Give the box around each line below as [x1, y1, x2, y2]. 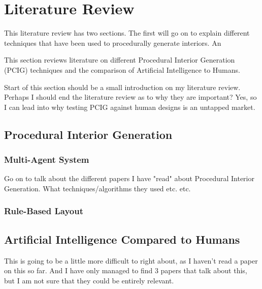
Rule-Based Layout [4, 205, 83, 217]
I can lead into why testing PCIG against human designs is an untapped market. [4, 101, 255, 112]
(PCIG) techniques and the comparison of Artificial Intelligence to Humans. [4, 64, 240, 75]
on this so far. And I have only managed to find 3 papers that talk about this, [4, 265, 247, 276]
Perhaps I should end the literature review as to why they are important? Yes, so [4, 92, 257, 102]
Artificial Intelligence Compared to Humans [4, 231, 240, 247]
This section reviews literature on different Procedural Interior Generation [4, 54, 235, 65]
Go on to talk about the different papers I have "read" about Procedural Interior [4, 173, 254, 184]
